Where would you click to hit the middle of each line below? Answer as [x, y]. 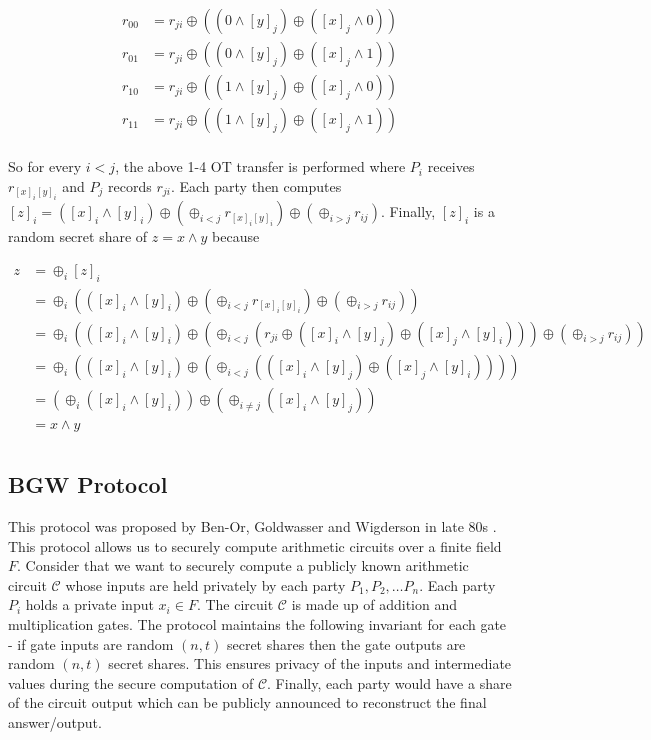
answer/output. [55, 721]
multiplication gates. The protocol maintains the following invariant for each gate [257, 624]
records [129, 185]
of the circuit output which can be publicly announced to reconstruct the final [247, 702]
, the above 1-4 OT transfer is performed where [260, 166]
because [236, 236]
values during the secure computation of [131, 682]
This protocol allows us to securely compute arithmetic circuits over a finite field [255, 545]
